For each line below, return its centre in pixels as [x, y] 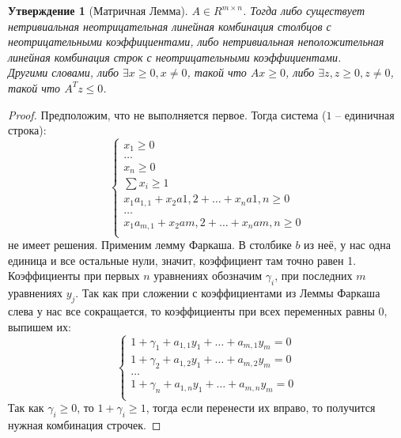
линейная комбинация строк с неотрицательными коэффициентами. [175, 57]
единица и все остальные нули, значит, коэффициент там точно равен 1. [182, 260]
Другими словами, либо [64, 72]
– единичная [365, 114]
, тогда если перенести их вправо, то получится [261, 408]
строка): [27, 130]
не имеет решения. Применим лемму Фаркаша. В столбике [150, 245]
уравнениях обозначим [208, 276]
